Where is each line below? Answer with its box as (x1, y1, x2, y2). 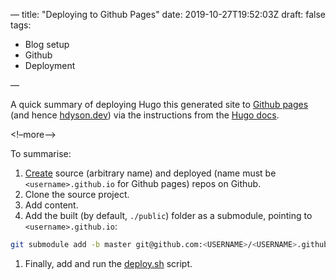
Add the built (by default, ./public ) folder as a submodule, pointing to (24, 210, 313, 221)
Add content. (24, 199, 79, 211)
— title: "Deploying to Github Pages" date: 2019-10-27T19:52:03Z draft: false (10, 9, 327, 20)
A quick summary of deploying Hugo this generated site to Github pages (10, 99, 309, 110)
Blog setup (24, 39, 70, 50)
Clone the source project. (24, 189, 130, 200)
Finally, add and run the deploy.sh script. (24, 257, 193, 269)
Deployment (24, 60, 76, 71)
